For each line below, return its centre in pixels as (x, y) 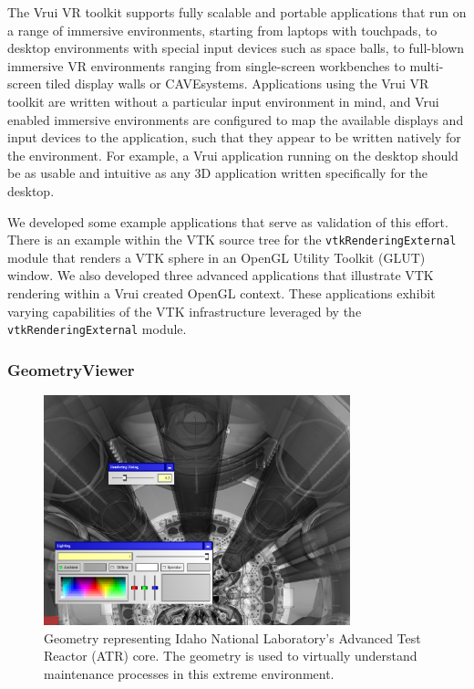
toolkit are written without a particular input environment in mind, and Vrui (223, 101)
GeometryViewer (71, 369)
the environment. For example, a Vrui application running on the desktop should (233, 155)
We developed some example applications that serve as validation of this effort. (228, 221)
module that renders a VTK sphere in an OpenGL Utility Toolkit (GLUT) (216, 257)
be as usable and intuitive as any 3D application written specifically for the (218, 173)
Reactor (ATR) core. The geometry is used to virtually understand (231, 656)
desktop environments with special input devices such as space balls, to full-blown (236, 48)
